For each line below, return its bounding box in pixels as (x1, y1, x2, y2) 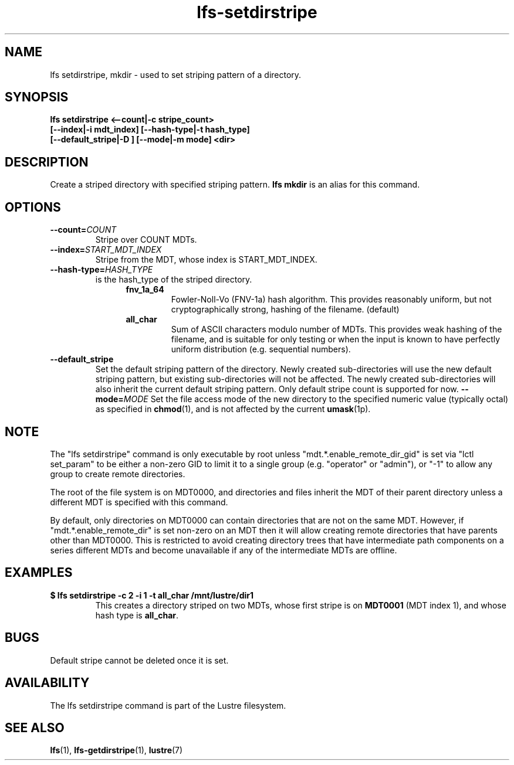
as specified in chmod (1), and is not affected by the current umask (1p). (95, 404, 371, 414)
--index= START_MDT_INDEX (50, 244, 162, 255)
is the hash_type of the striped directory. (95, 274, 252, 285)
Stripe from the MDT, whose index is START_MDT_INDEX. (95, 254, 317, 265)
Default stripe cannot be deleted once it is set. (50, 655, 229, 665)
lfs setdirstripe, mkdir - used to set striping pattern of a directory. (50, 69, 302, 80)
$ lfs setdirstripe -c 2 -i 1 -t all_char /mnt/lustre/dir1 (50, 590, 254, 600)
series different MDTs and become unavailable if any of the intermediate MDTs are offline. (50, 545, 397, 555)
